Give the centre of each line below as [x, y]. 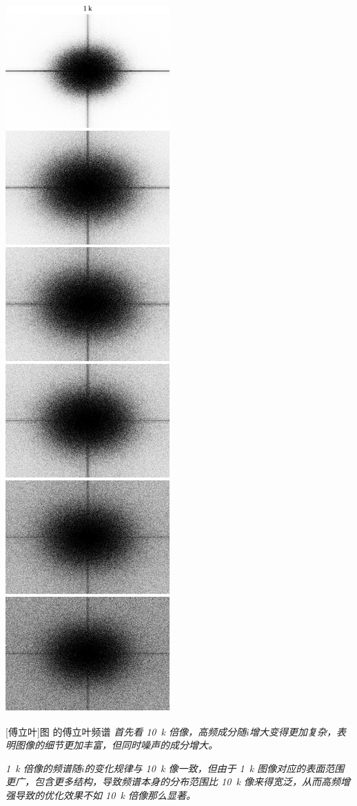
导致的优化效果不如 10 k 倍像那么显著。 [105, 795]
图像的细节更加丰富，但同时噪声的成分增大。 [116, 745]
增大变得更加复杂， [293, 731]
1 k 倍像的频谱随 [43, 768]
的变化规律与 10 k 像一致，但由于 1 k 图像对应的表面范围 [214, 768]
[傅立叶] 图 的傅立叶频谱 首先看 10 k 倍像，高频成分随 [126, 731]
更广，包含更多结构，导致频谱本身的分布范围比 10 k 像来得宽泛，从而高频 [173, 782]
